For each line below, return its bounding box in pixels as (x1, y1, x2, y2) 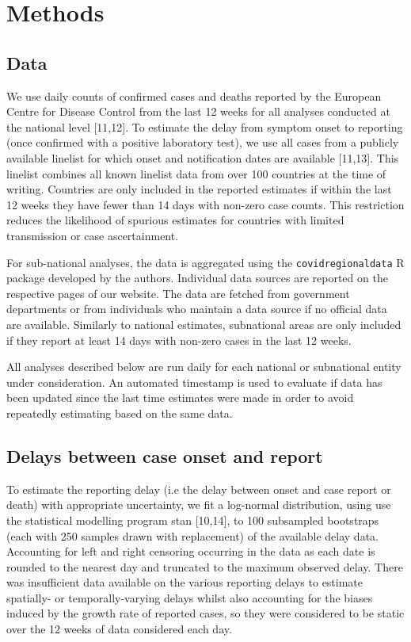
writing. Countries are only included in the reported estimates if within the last (6, 181, 392, 197)
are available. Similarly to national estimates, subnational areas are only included (6, 315, 401, 332)
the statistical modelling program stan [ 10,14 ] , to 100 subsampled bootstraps (6, 511, 379, 528)
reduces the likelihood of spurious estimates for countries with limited (6, 212, 344, 228)
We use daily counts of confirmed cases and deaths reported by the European (6, 87, 382, 104)
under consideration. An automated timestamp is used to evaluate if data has (6, 373, 382, 390)
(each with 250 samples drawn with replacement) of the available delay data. (6, 527, 379, 544)
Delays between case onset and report (6, 443, 323, 468)
